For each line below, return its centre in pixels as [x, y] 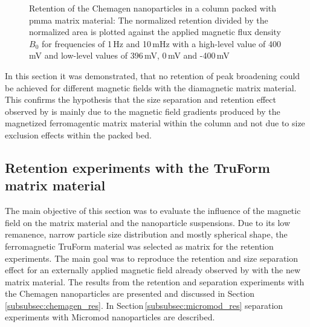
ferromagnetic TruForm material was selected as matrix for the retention [139, 246]
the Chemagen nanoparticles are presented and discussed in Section [130, 293]
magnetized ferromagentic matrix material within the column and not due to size [155, 123]
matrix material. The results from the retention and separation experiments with [155, 281]
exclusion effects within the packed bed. [78, 134]
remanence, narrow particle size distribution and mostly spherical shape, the [146, 234]
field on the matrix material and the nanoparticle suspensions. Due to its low [148, 222]
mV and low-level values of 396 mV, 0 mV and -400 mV [129, 55]
